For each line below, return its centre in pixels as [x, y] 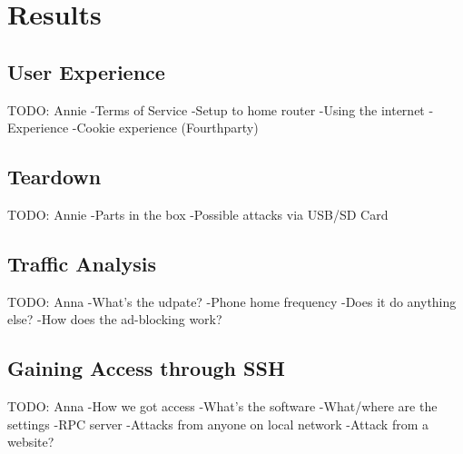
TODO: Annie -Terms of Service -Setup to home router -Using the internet [216, 109]
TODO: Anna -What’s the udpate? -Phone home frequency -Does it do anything [232, 301]
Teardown [54, 177]
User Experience [86, 71]
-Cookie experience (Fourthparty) [165, 128]
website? [31, 442]
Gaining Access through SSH [146, 368]
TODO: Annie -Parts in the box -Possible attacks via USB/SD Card [198, 214]
